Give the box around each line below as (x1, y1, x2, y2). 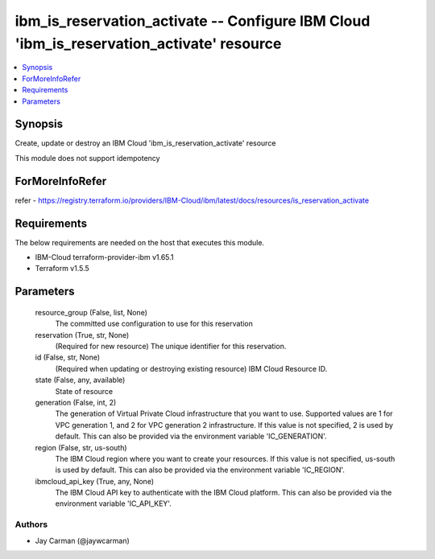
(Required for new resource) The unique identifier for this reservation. (55, 341, 287, 351)
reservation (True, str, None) (35, 330, 130, 339)
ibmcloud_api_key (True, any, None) (35, 476, 155, 486)
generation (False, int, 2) (35, 397, 117, 407)
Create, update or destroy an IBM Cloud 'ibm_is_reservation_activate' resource (14, 138, 276, 148)
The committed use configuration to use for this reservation (55, 319, 254, 329)
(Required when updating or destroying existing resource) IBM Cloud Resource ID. (55, 364, 328, 373)
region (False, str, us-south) (35, 442, 128, 452)
